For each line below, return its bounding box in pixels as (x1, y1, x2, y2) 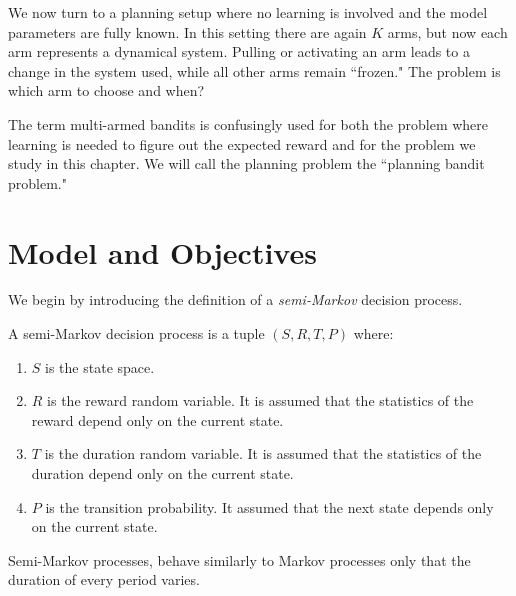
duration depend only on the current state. (31, 463, 294, 484)
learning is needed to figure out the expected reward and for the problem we (8, 133, 476, 154)
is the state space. (45, 356, 155, 377)
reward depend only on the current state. (31, 409, 284, 430)
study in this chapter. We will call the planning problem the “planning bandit (8, 153, 485, 174)
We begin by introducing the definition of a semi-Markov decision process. (8, 289, 463, 310)
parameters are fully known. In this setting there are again (8, 21, 367, 42)
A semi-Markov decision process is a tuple (8, 323, 265, 344)
